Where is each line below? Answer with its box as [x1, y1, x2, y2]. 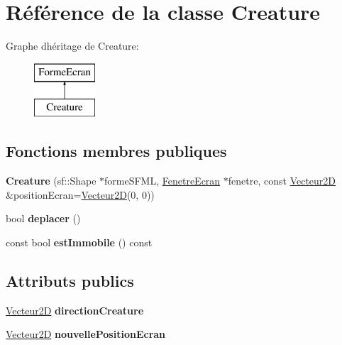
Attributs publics [6, 269, 134, 291]
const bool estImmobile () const [6, 234, 153, 249]
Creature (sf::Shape [6, 173, 96, 188]
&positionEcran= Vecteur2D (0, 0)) [6, 187, 155, 202]
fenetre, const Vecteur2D [228, 173, 336, 188]
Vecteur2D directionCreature [6, 302, 144, 317]
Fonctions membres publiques [6, 140, 227, 162]
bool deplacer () [6, 211, 81, 226]
